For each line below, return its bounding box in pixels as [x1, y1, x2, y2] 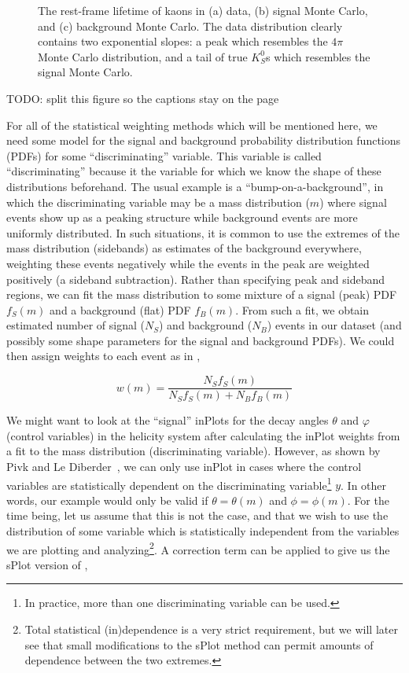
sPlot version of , [6, 556, 88, 572]
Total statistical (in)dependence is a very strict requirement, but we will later [24, 620, 398, 637]
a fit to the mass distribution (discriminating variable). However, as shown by [6, 443, 381, 459]
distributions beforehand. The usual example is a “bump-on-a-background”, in [6, 178, 384, 194]
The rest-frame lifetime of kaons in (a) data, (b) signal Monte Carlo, [38, 2, 368, 18]
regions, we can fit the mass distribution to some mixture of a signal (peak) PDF [6, 286, 397, 303]
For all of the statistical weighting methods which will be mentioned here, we [6, 116, 378, 133]
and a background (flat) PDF [50, 301, 191, 318]
